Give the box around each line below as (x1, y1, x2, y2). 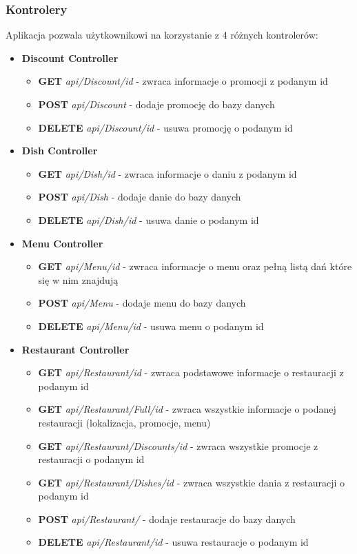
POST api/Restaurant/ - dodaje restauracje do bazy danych (38, 511, 296, 526)
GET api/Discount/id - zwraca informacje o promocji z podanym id (38, 74, 328, 88)
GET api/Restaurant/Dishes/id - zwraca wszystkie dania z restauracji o (38, 475, 345, 489)
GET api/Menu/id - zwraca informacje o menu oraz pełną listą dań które (38, 259, 352, 274)
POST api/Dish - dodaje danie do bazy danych (38, 189, 241, 204)
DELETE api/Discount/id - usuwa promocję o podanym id (38, 120, 293, 134)
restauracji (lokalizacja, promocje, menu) (38, 415, 211, 429)
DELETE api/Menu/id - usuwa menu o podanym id (38, 318, 264, 333)
